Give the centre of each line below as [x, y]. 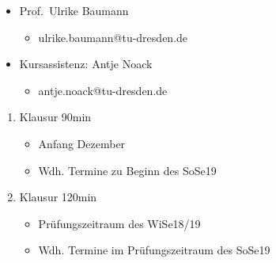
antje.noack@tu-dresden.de [103, 90]
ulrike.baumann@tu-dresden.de [113, 37]
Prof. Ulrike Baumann [74, 10]
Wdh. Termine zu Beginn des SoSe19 [127, 170]
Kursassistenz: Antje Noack [86, 64]
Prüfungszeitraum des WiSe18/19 [119, 223]
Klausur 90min [55, 117]
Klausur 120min [58, 197]
